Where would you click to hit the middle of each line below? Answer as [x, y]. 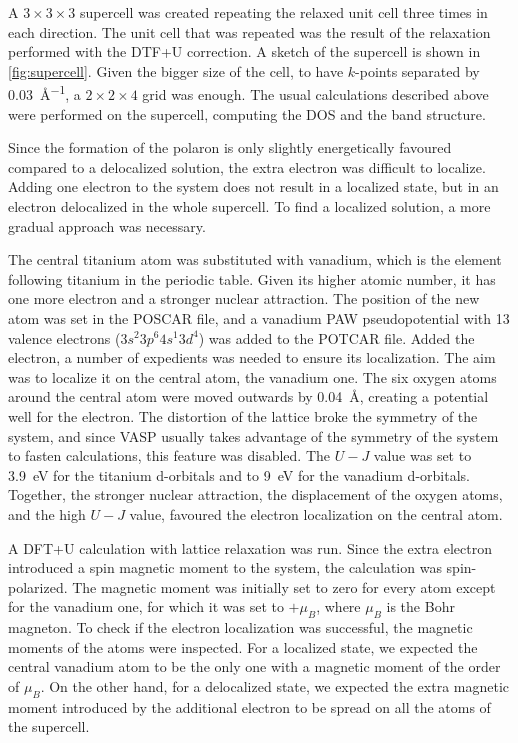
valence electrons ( [64, 337]
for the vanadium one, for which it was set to [146, 606]
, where [338, 606]
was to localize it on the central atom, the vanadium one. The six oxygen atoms [252, 376]
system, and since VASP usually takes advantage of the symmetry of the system [253, 435]
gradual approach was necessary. [107, 225]
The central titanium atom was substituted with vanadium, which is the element [255, 259]
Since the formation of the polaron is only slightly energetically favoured [230, 147]
